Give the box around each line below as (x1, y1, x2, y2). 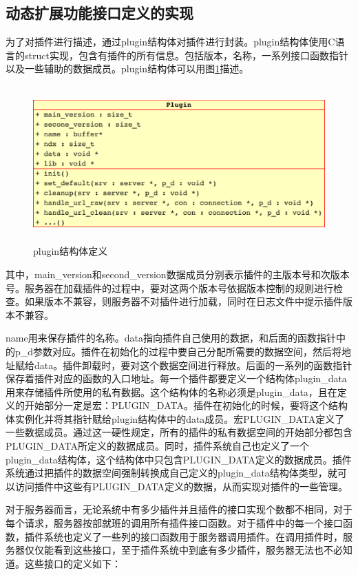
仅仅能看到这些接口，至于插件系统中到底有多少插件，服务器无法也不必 (24, 543, 343, 557)
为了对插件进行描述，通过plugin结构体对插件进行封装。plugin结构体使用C (6, 34, 335, 49)
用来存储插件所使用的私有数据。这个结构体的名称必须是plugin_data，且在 (6, 384, 337, 399)
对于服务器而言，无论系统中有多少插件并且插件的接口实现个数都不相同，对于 (6, 502, 352, 516)
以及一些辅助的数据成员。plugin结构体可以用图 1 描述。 (6, 61, 249, 76)
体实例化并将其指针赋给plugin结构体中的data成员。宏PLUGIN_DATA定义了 (6, 411, 345, 426)
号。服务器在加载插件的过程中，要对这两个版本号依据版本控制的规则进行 (6, 280, 333, 295)
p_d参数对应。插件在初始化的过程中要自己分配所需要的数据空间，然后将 (14, 344, 342, 358)
